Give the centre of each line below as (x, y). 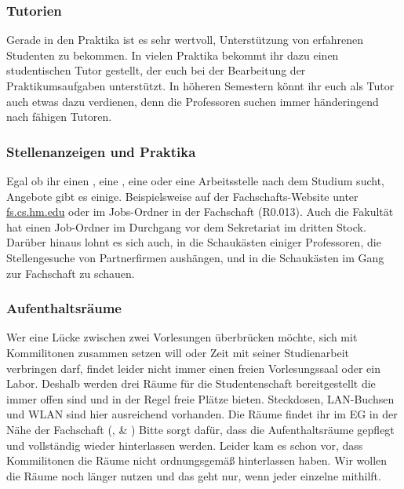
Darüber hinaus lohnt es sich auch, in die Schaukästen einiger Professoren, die (194, 242)
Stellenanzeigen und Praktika (101, 151)
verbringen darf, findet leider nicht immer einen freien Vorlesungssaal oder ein (193, 368)
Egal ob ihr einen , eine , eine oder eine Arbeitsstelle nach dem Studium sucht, (195, 181)
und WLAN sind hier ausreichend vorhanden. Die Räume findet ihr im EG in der (202, 414)
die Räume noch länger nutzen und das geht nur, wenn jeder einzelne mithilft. (194, 475)
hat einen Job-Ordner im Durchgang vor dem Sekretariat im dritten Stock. (186, 226)
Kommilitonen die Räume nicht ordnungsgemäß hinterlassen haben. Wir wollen (197, 460)
